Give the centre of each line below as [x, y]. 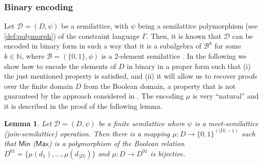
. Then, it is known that [184, 36]
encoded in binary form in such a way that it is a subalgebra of [103, 46]
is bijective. [168, 153]
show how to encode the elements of [60, 66]
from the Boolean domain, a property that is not [160, 86]
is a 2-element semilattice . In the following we [174, 56]
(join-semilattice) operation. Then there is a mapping [87, 133]
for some [228, 46]
